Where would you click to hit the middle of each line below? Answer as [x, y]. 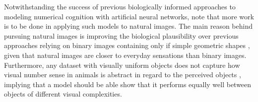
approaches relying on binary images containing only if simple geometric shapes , [127, 45]
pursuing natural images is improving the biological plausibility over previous [121, 35]
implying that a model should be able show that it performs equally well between [128, 84]
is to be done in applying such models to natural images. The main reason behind [128, 26]
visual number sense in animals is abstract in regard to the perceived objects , [123, 75]
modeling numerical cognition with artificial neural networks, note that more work [129, 16]
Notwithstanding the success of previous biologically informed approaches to [120, 6]
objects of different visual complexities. [63, 94]
